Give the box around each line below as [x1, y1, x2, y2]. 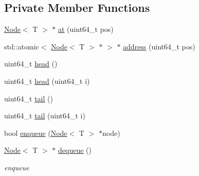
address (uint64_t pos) [123, 41, 195, 51]
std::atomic [4, 41, 39, 51]
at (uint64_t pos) [58, 24, 114, 34]
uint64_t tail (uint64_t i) [4, 110, 85, 121]
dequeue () [58, 145, 92, 155]
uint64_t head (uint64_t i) [4, 75, 90, 86]
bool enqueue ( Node [4, 127, 67, 138]
